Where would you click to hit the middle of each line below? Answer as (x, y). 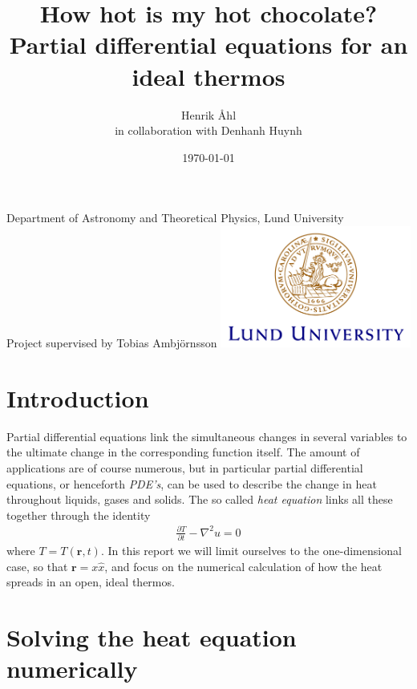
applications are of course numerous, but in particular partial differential (185, 467)
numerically (72, 669)
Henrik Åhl (208, 114)
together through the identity (79, 515)
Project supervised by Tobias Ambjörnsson (112, 343)
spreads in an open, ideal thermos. (91, 582)
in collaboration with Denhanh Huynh (208, 130)
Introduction (78, 397)
